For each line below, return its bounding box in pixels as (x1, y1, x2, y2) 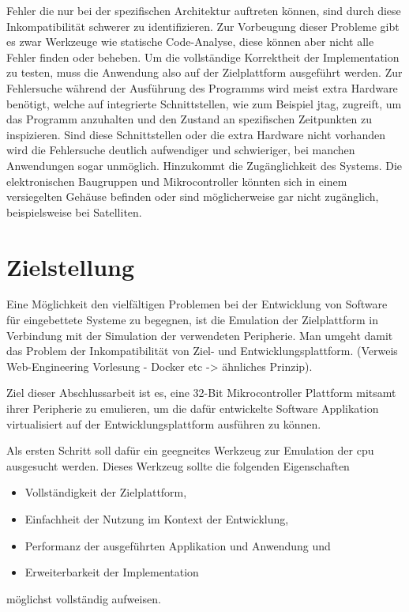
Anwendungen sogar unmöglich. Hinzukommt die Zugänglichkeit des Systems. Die (6, 157, 403, 173)
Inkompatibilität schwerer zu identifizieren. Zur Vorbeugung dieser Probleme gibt (6, 17, 400, 34)
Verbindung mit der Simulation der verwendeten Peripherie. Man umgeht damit (6, 327, 393, 343)
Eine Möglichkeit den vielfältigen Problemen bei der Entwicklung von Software (6, 296, 388, 312)
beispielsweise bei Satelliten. (6, 203, 142, 220)
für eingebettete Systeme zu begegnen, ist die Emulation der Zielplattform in (6, 312, 379, 328)
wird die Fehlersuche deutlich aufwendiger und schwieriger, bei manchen (6, 142, 355, 158)
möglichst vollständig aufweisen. (6, 590, 161, 606)
